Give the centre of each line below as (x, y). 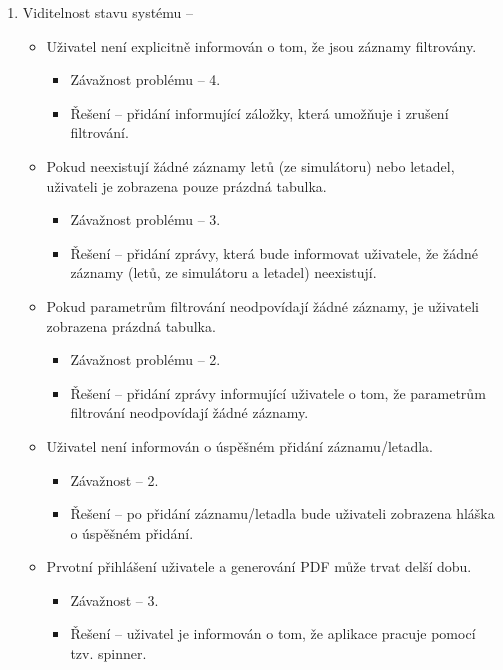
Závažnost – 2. (114, 479)
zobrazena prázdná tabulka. (131, 325)
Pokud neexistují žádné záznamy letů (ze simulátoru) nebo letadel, (250, 165)
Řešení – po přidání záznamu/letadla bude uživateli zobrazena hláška (282, 513)
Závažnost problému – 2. (145, 359)
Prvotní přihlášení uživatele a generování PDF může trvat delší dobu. (259, 566)
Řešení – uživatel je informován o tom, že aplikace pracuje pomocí (273, 633)
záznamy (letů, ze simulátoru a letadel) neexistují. (223, 272)
